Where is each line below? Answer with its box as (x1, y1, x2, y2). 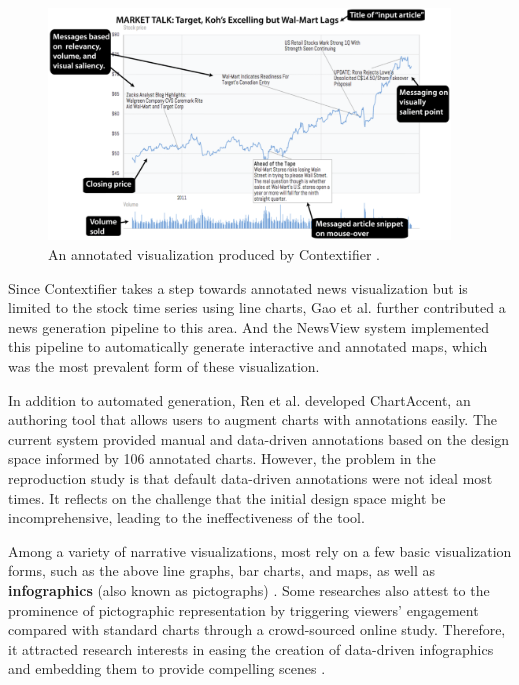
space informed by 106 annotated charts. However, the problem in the (8, 448, 436, 469)
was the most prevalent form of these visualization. (8, 356, 320, 377)
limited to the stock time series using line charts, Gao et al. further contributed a (8, 297, 506, 318)
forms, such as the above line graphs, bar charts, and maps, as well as (8, 560, 435, 581)
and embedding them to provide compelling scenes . (8, 658, 326, 679)
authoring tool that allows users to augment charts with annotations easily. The (8, 409, 498, 430)
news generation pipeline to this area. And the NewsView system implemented (8, 316, 490, 337)
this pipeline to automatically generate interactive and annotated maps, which (8, 336, 488, 357)
